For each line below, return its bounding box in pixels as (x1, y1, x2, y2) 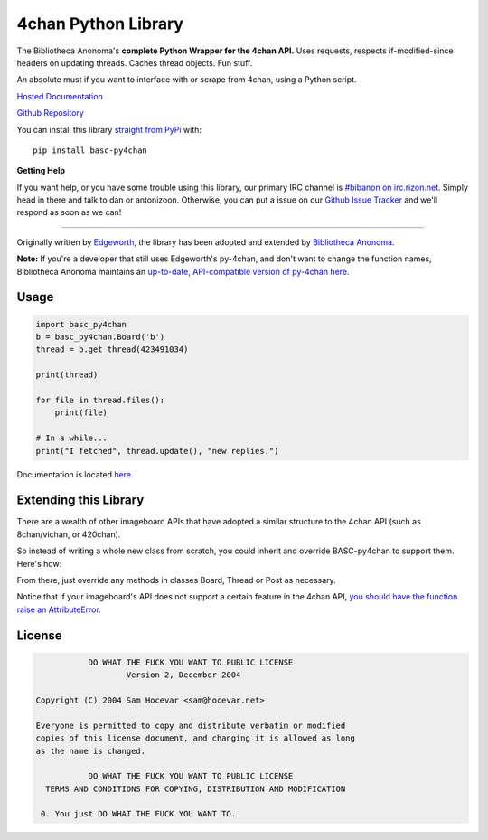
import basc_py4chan (35, 319, 127, 329)
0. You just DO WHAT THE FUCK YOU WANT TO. (41, 809, 237, 819)
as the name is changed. (35, 746, 146, 756)
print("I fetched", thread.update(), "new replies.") (35, 446, 279, 456)
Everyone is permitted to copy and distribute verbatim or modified (35, 720, 346, 731)
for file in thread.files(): (35, 394, 165, 405)
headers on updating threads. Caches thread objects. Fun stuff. (16, 57, 253, 68)
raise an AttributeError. (16, 604, 101, 615)
